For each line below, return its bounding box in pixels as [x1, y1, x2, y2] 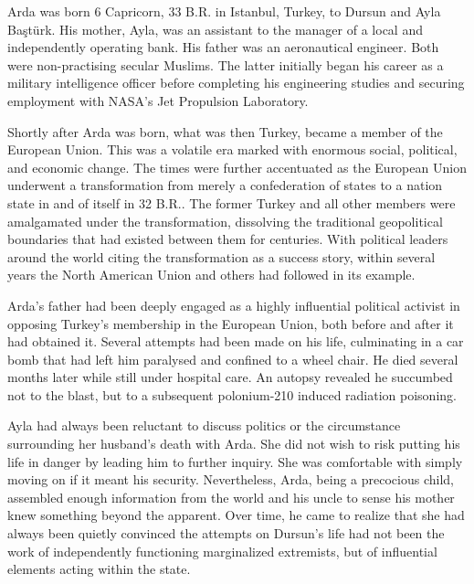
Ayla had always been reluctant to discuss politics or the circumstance [7, 416, 401, 435]
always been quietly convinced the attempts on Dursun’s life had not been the [7, 524, 445, 543]
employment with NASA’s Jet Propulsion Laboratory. [7, 90, 309, 110]
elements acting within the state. [7, 559, 191, 579]
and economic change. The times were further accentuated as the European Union [7, 157, 467, 176]
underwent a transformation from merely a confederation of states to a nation [7, 175, 443, 195]
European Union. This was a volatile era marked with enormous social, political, [7, 140, 458, 159]
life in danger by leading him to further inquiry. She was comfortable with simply [7, 451, 463, 471]
